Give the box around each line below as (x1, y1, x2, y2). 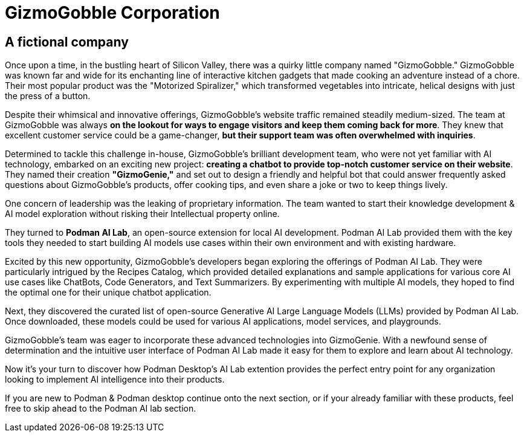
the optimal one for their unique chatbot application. (5, 287, 212, 298)
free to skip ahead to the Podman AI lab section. (5, 403, 196, 414)
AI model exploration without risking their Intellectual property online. (5, 209, 280, 219)
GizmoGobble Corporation (5, 2, 220, 23)
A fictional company (5, 34, 129, 50)
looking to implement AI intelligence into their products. (5, 374, 225, 385)
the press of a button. (5, 91, 91, 102)
